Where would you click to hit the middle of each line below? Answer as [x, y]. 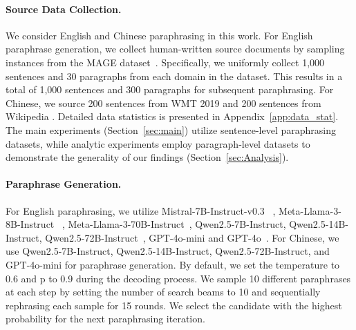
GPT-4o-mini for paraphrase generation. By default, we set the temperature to [173, 264]
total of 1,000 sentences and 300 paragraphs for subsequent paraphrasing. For [170, 89]
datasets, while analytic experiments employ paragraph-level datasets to [158, 143]
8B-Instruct [30, 224]
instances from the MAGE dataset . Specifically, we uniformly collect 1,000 [165, 62]
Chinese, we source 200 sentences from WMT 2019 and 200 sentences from [163, 103]
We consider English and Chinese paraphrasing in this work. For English [159, 35]
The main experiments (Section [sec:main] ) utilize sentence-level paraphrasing [171, 129]
